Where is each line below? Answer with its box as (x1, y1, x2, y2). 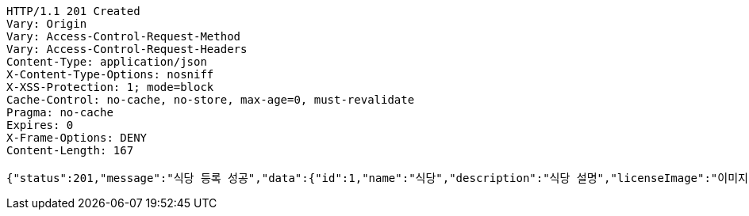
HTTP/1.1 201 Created (6, 5, 140, 17)
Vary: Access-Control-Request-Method (6, 30, 241, 43)
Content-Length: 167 (6, 144, 134, 157)
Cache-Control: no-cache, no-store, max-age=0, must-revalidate (6, 93, 415, 106)
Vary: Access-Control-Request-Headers (6, 43, 248, 55)
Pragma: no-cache (6, 106, 113, 119)
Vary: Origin (6, 17, 87, 30)
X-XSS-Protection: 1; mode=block (6, 81, 214, 93)
